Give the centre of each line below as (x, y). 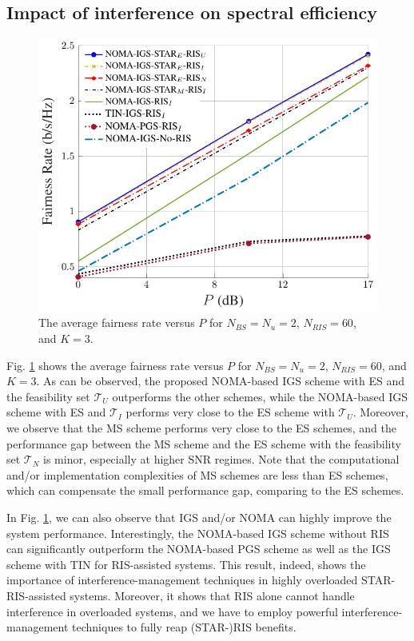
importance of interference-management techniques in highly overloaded (182, 580)
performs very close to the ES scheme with (230, 412)
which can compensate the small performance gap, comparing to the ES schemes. (205, 490)
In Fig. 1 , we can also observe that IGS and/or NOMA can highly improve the (199, 517)
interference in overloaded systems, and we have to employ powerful (172, 611)
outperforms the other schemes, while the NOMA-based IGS (260, 396)
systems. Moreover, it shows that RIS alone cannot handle (212, 595)
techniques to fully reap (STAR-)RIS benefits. (184, 627)
